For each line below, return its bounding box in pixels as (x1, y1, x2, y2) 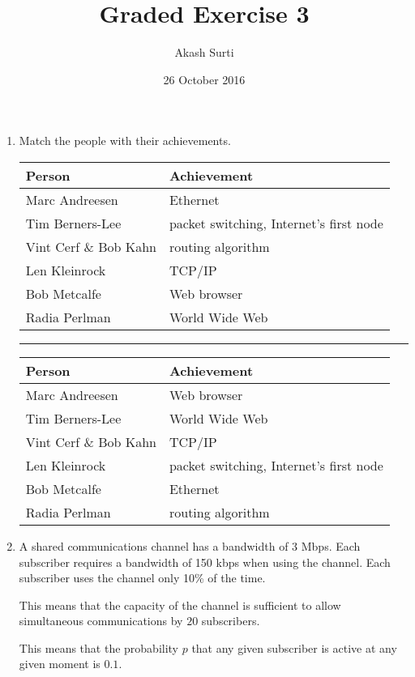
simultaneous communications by (19, 612, 183, 629)
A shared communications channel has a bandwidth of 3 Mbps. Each (19, 537, 361, 554)
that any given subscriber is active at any (191, 639, 397, 656)
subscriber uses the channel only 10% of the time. (19, 569, 266, 586)
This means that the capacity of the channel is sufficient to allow (19, 596, 341, 613)
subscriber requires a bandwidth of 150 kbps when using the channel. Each (19, 553, 391, 570)
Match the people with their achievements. (19, 132, 231, 149)
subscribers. (201, 612, 260, 629)
